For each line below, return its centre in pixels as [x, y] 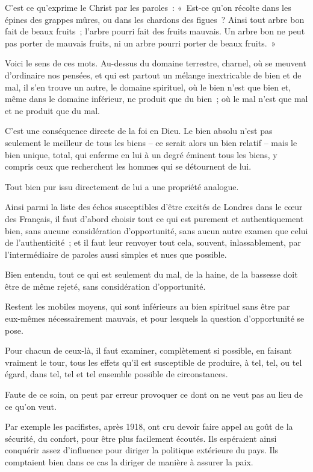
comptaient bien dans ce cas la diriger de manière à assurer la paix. [129, 462]
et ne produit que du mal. [52, 110]
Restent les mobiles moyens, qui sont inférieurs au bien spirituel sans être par [147, 306]
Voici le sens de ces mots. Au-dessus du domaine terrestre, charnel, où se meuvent [156, 63]
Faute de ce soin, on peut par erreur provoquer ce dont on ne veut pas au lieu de [154, 394]
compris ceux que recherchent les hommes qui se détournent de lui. [128, 166]
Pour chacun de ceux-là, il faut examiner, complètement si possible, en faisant [148, 350]
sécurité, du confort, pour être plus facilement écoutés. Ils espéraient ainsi [141, 438]
